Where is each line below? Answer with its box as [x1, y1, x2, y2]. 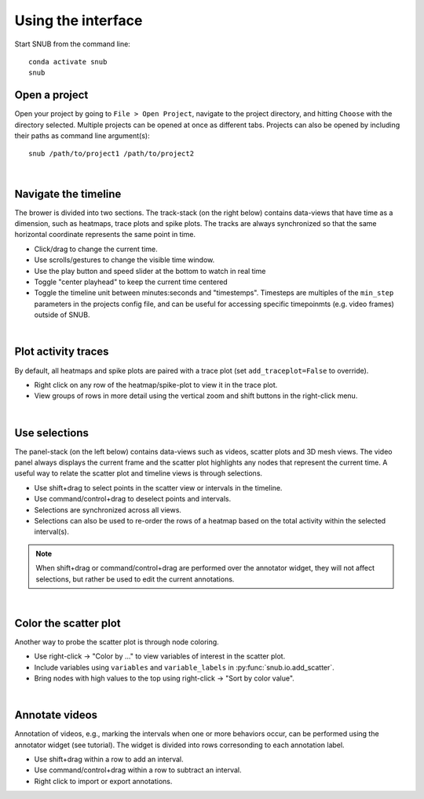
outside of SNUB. [34, 310, 90, 319]
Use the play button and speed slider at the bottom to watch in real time [34, 266, 266, 275]
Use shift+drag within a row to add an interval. [34, 754, 184, 764]
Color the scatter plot [14, 616, 121, 629]
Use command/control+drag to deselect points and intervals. [34, 494, 232, 504]
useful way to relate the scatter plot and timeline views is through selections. [14, 469, 263, 478]
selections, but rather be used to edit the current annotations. [35, 574, 235, 584]
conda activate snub [28, 57, 108, 66]
